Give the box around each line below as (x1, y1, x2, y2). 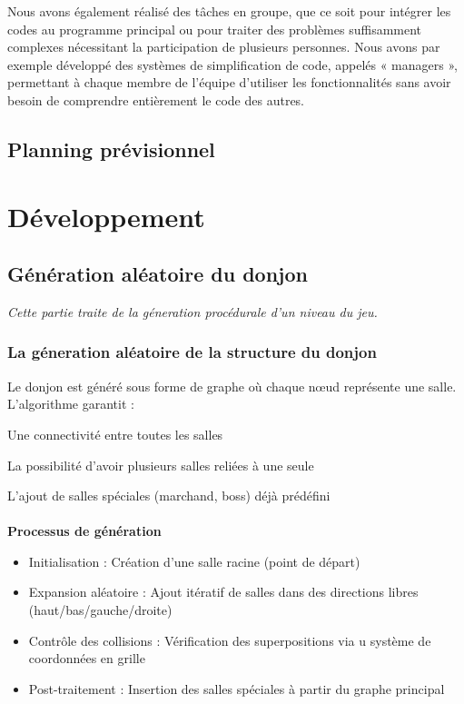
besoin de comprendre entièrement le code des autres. (7, 90, 305, 109)
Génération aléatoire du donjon (7, 260, 308, 288)
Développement (7, 197, 205, 234)
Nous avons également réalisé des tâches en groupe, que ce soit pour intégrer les (7, 2, 451, 20)
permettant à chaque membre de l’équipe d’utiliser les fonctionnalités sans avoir (7, 73, 451, 92)
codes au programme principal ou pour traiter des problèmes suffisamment (7, 19, 422, 38)
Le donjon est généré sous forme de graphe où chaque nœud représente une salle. (7, 376, 457, 395)
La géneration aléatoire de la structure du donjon (7, 341, 377, 363)
